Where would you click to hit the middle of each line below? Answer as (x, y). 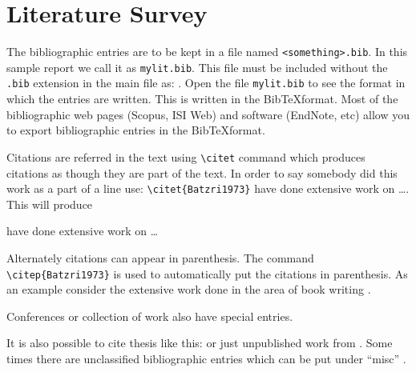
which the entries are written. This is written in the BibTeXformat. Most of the (202, 99)
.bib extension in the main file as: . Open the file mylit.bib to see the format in (206, 83)
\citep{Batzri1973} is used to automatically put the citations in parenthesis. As (207, 273)
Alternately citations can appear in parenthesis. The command (160, 257)
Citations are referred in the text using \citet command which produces (186, 156)
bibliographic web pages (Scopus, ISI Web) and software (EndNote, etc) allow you (208, 114)
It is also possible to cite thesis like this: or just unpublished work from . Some (200, 343)
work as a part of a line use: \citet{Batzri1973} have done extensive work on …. (208, 188)
